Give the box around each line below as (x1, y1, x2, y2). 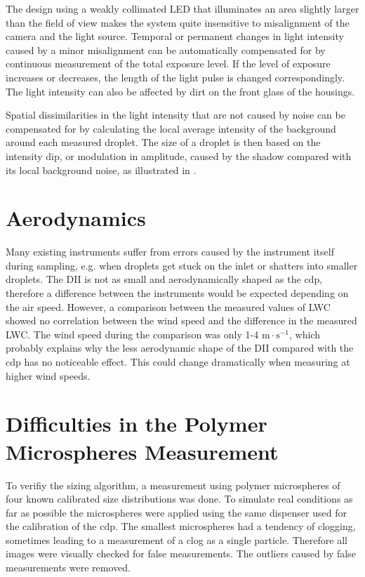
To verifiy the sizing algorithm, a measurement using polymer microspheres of (6, 477, 340, 492)
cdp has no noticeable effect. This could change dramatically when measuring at (6, 354, 350, 369)
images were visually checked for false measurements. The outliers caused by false (6, 546, 356, 561)
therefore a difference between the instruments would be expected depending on (6, 286, 349, 300)
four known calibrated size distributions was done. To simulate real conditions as (6, 491, 353, 506)
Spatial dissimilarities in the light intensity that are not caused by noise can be (6, 107, 345, 122)
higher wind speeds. (6, 368, 91, 383)
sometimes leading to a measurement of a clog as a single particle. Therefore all (6, 532, 347, 547)
